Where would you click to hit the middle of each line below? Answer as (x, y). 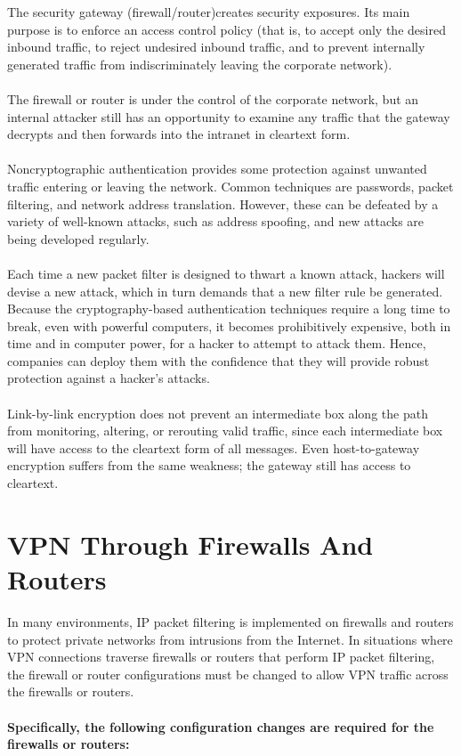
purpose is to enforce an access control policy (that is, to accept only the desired (226, 29)
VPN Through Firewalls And (190, 544)
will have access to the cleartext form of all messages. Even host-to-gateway (214, 447)
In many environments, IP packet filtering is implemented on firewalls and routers (230, 621)
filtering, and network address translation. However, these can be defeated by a (223, 203)
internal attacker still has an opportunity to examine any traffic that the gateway (229, 116)
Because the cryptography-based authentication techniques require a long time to (229, 309)
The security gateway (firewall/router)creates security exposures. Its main (209, 12)
